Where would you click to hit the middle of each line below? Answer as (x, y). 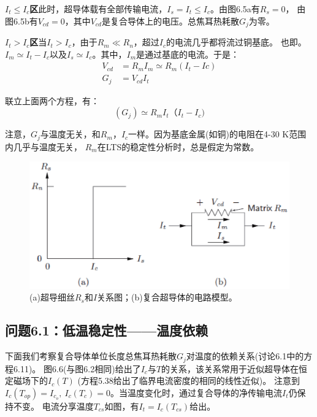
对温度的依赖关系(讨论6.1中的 (245, 356)
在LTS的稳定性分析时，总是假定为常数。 (178, 146)
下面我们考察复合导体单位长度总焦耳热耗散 (91, 356)
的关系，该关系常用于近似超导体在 (230, 368)
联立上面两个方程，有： (52, 100)
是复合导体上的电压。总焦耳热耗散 (170, 21)
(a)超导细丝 (52, 297)
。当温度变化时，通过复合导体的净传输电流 (197, 392)
